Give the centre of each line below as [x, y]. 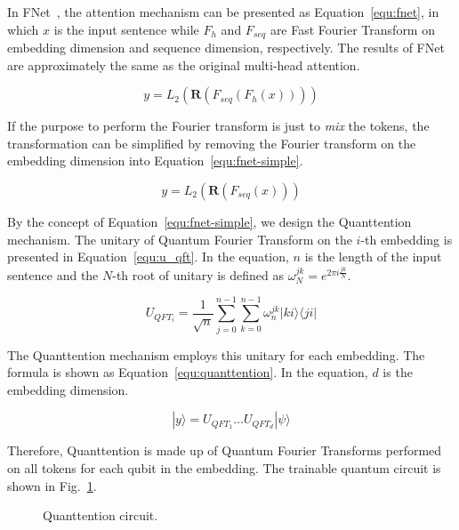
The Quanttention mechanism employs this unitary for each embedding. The [216, 354]
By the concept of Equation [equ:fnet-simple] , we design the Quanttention [209, 222]
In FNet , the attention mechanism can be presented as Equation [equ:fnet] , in [223, 12]
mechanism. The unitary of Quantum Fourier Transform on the [180, 239]
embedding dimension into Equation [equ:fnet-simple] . [155, 161]
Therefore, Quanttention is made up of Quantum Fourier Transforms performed [225, 450]
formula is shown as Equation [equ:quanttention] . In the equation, [188, 372]
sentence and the [53, 274]
